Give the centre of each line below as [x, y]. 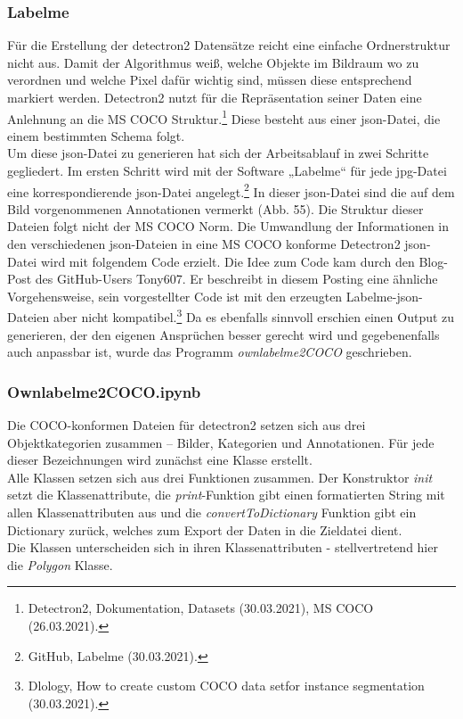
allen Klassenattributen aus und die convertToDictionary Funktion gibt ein [212, 512]
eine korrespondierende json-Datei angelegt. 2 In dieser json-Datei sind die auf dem [231, 190]
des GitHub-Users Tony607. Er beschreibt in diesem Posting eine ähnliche [236, 279]
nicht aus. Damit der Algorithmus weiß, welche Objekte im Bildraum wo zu [213, 62]
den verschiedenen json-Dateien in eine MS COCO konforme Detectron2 [204, 244]
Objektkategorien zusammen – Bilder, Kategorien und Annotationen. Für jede [221, 442]
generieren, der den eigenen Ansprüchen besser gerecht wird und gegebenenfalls [223, 334]
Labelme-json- [384, 296]
